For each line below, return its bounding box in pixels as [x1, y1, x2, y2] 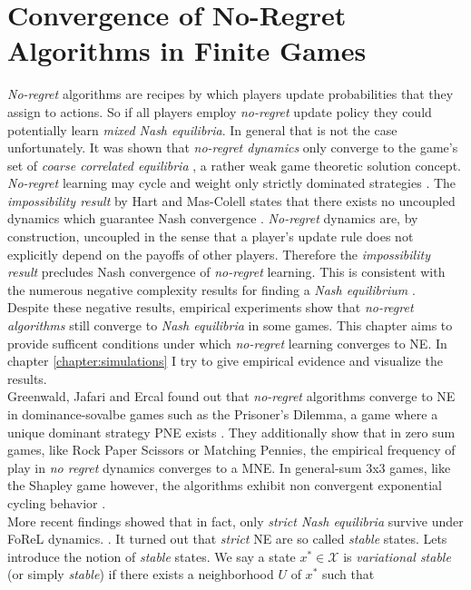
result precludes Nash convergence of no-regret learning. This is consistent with [7, 262, 446, 281]
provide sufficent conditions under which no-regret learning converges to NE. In [7, 333, 447, 352]
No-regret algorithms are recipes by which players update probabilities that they [7, 84, 454, 103]
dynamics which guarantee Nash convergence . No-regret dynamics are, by [7, 209, 418, 228]
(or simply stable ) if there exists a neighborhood [7, 565, 274, 584]
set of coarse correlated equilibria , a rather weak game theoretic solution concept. [7, 155, 461, 174]
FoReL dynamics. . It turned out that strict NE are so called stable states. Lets [7, 529, 447, 548]
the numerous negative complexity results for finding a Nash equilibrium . [7, 280, 416, 299]
